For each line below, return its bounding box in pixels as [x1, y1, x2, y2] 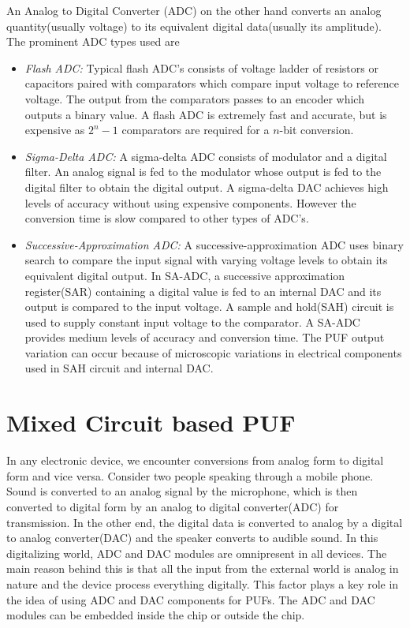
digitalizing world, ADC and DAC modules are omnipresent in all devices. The [6, 544, 387, 561]
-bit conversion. [279, 121, 354, 138]
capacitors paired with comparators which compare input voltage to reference [24, 75, 399, 92]
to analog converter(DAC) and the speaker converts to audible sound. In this [6, 529, 378, 546]
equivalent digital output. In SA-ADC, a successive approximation [24, 267, 345, 283]
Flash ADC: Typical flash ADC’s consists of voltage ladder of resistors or [24, 59, 378, 76]
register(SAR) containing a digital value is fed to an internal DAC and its [24, 282, 382, 299]
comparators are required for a [121, 121, 270, 138]
